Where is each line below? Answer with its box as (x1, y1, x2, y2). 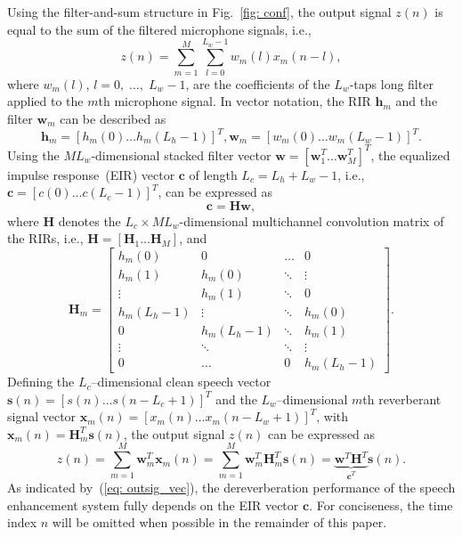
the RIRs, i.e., (7, 229, 84, 248)
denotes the (58, 211, 121, 230)
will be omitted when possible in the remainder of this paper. (52, 513, 387, 532)
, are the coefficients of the (185, 74, 330, 93)
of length (189, 165, 238, 183)
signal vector (7, 407, 77, 426)
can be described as (60, 109, 166, 127)
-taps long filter (349, 74, 434, 93)
